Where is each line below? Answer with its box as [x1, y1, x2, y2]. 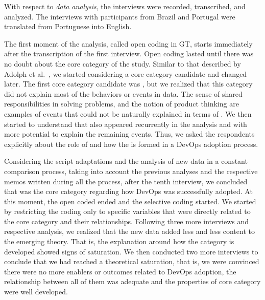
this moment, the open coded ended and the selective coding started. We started [4, 196, 256, 206]
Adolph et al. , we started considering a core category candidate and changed [4, 68, 247, 79]
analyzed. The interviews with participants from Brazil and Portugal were [4, 11, 235, 22]
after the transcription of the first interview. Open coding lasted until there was [4, 48, 254, 59]
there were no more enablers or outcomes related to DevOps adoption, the [4, 266, 236, 276]
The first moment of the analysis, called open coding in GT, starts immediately [4, 38, 253, 49]
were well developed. [4, 286, 68, 297]
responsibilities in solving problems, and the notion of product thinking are [4, 98, 239, 109]
